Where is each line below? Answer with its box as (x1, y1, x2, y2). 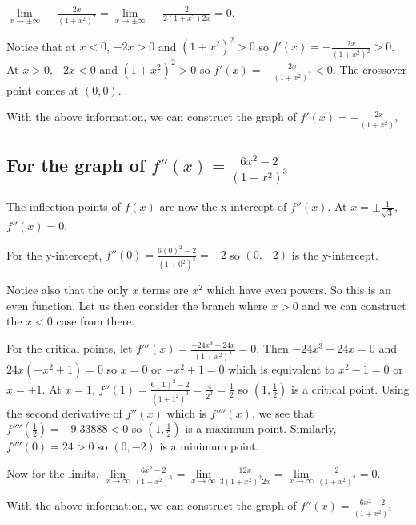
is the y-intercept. (291, 246, 378, 263)
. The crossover (332, 60, 407, 77)
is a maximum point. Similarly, (185, 420, 337, 437)
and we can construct (302, 297, 406, 313)
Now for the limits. (6, 464, 99, 481)
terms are (142, 281, 189, 298)
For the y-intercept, (6, 246, 102, 263)
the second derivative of (6, 404, 122, 421)
